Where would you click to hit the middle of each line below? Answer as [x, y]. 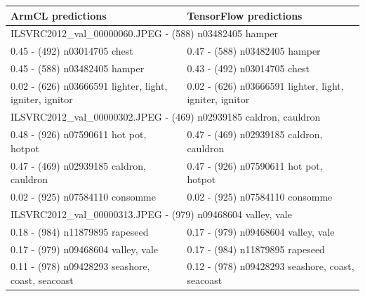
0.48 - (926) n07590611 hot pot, [79, 134]
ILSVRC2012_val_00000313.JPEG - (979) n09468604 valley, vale [151, 214]
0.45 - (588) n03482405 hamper [78, 68]
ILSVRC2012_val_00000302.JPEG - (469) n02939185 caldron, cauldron [166, 117]
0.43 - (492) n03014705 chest [248, 68]
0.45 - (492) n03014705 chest [72, 51]
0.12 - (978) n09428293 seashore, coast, [271, 266]
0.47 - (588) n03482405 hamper [254, 51]
